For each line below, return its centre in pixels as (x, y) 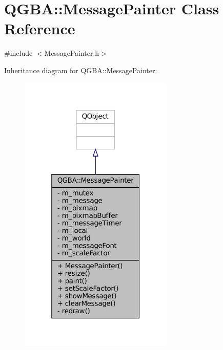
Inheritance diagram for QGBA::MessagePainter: (81, 70)
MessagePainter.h (72, 53)
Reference (40, 28)
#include (18, 53)
